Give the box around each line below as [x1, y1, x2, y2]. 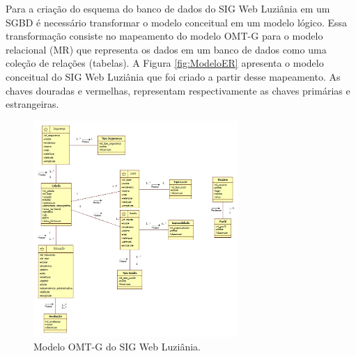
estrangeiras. [6, 97, 59, 111]
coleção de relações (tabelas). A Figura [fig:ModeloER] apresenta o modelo [6, 56, 324, 70]
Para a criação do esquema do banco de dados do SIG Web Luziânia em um [6, 1, 330, 15]
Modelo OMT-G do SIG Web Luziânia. [33, 339, 201, 354]
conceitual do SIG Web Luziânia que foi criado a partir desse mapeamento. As [6, 69, 341, 83]
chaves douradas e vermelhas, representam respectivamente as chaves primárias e [6, 83, 350, 97]
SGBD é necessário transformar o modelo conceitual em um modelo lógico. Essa [6, 15, 347, 29]
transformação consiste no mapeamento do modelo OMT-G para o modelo [6, 29, 323, 43]
